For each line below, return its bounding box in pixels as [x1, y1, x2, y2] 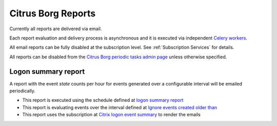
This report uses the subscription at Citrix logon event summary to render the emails [22, 112, 201, 118]
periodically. [9, 88, 36, 94]
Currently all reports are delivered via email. [9, 26, 102, 32]
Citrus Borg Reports [9, 8, 96, 19]
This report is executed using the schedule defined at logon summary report [22, 97, 184, 103]
